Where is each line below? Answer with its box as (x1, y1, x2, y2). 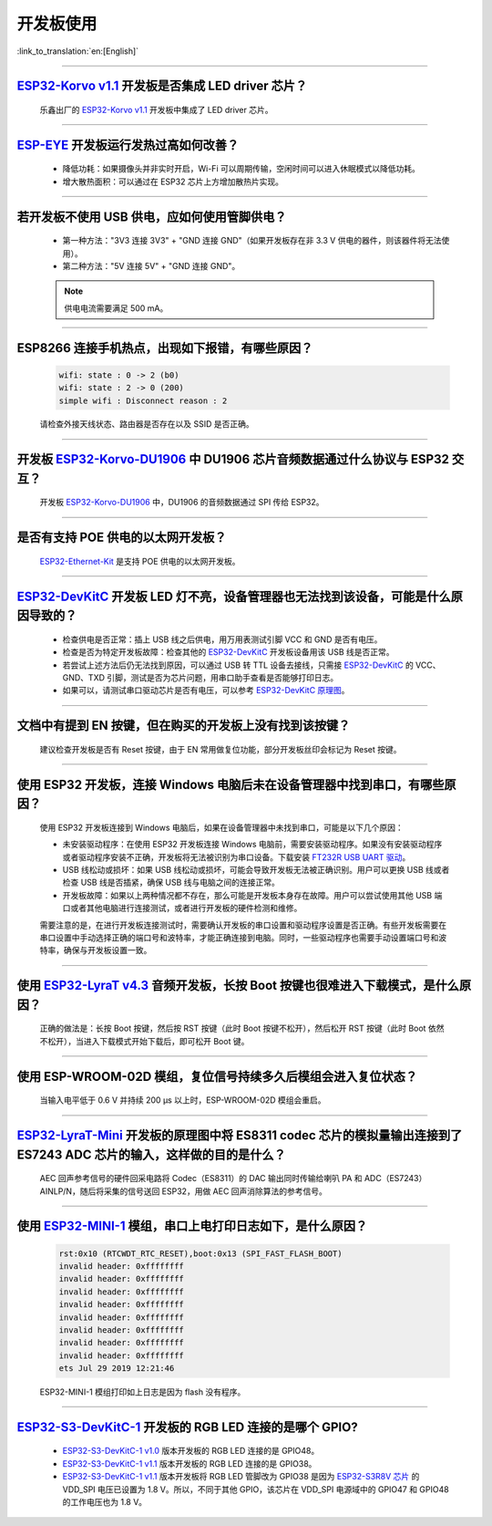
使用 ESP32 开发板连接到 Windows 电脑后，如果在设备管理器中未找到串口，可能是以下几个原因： (39, 822, 405, 833)
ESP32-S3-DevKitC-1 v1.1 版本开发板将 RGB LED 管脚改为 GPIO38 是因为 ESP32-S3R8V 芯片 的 (62, 1471, 420, 1482)
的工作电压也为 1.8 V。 (62, 1497, 148, 1508)
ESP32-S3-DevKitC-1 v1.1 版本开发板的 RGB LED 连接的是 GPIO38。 (62, 1458, 317, 1469)
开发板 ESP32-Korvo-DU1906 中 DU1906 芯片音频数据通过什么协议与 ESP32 (16, 452, 450, 467)
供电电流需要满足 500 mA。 (64, 302, 169, 314)
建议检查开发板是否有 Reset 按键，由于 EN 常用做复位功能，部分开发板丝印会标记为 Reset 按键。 (39, 743, 402, 754)
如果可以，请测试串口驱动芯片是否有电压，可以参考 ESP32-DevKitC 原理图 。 (62, 685, 350, 696)
